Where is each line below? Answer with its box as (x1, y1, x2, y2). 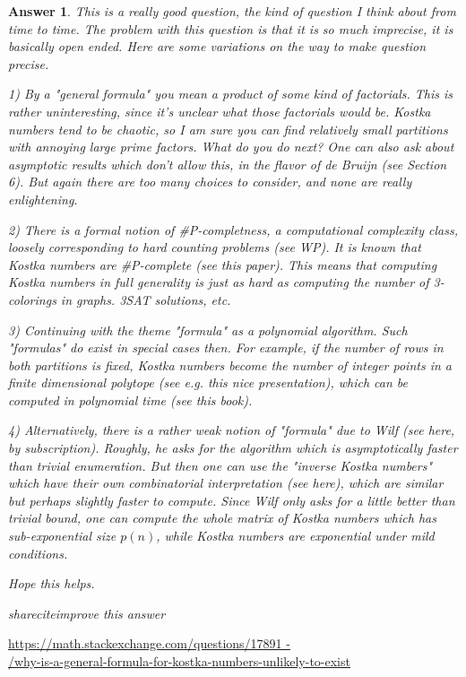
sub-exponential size (8, 526, 116, 545)
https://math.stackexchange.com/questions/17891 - (8, 634, 290, 653)
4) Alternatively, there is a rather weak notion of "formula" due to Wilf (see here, (8, 421, 455, 439)
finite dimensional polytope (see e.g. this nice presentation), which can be (8, 373, 409, 392)
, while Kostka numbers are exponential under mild (156, 526, 435, 545)
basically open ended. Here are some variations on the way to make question (8, 37, 427, 56)
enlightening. (8, 189, 78, 208)
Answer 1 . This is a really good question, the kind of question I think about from (8, 2, 456, 20)
